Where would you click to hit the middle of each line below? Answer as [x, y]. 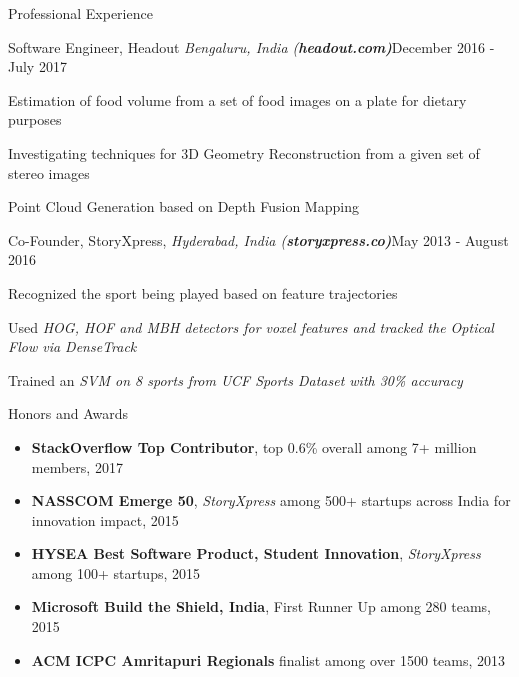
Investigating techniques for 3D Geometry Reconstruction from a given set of [244, 152]
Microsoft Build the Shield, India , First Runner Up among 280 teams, [261, 606]
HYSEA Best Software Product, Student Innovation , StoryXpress [256, 553]
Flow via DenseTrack [72, 346]
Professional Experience [80, 13]
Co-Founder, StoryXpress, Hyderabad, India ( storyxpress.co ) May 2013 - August [258, 239]
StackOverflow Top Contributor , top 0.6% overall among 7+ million [254, 446]
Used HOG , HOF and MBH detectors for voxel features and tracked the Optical [251, 326]
